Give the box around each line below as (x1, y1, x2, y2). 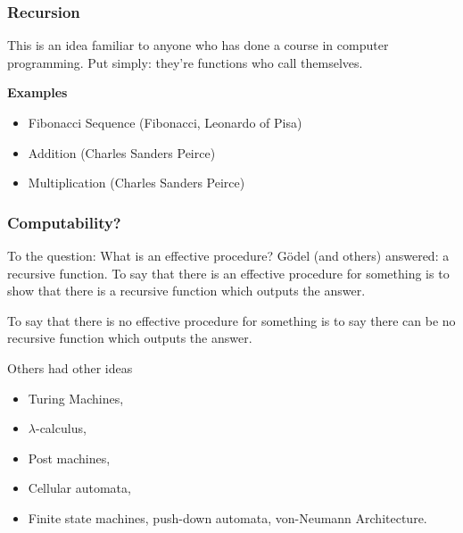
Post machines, (28, 448, 111, 467)
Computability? (7, 211, 121, 233)
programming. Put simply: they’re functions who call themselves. (7, 53, 363, 71)
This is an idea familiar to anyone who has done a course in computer (7, 36, 389, 54)
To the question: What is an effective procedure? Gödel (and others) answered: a (7, 246, 450, 264)
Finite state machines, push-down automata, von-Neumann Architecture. (28, 508, 427, 527)
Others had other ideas (7, 358, 133, 377)
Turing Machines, (28, 388, 124, 407)
